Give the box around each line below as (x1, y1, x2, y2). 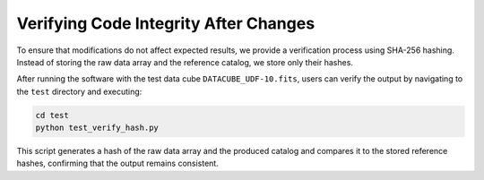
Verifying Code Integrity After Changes (16, 13, 315, 33)
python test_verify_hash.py (35, 123, 159, 133)
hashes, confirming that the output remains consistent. (16, 158, 219, 169)
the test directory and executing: (16, 86, 143, 97)
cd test (35, 110, 69, 120)
